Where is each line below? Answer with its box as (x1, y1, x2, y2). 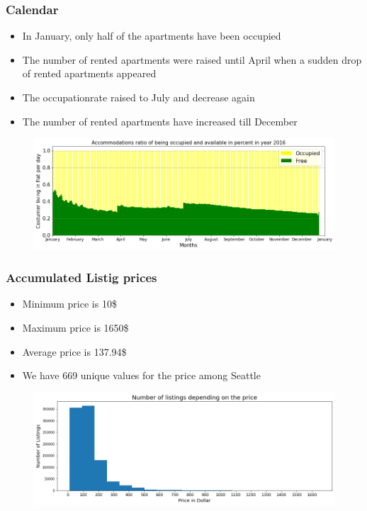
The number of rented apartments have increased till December (22, 113, 298, 128)
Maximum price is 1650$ (22, 320, 129, 335)
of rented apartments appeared (22, 66, 157, 81)
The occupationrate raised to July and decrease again (22, 90, 255, 104)
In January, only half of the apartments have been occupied (22, 28, 281, 43)
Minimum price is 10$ (22, 296, 117, 311)
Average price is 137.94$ (22, 344, 127, 359)
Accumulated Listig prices (6, 269, 157, 286)
